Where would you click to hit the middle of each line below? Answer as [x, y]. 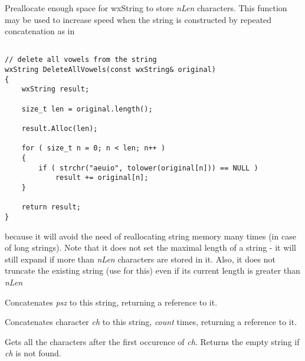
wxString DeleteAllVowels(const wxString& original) [110, 70]
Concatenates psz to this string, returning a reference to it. [111, 302]
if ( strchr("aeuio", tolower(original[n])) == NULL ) [148, 168]
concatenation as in [40, 31]
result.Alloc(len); [60, 129]
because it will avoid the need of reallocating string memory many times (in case [150, 236]
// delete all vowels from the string [81, 60]
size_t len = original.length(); [87, 109]
